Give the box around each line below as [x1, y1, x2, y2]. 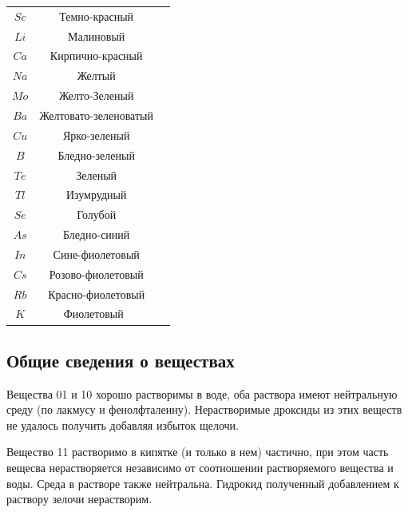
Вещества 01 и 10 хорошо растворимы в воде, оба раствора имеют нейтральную [6, 385, 398, 402]
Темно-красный [59, 7, 134, 24]
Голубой [77, 206, 117, 223]
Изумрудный [65, 186, 127, 203]
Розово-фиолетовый [49, 265, 144, 282]
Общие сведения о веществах [6, 347, 235, 372]
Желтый [77, 67, 116, 84]
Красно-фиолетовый [48, 285, 145, 302]
